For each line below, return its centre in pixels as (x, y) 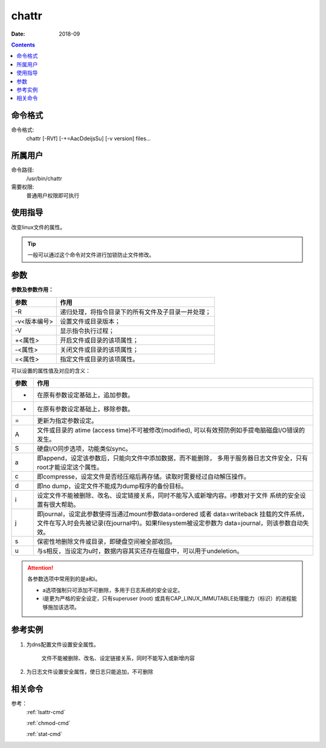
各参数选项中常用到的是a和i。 (64, 579)
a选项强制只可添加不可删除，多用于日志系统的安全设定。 (113, 590)
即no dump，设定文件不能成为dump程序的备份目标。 (112, 486)
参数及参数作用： (32, 289)
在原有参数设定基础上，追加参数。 (85, 395)
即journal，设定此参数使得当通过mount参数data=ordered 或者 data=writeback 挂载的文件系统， (173, 514)
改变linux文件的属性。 (38, 227)
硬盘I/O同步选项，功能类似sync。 (85, 449)
